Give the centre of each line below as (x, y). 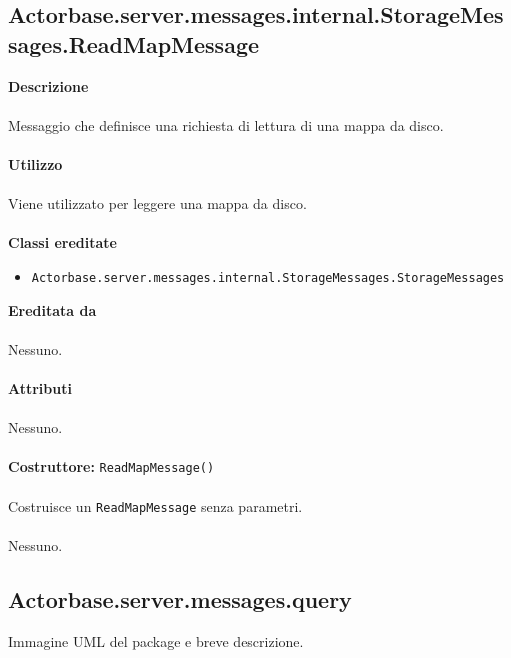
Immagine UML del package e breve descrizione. (156, 640)
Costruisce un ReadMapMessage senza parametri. (155, 505)
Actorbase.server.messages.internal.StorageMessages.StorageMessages (268, 277)
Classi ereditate (62, 242)
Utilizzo (35, 163)
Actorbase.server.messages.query (180, 598)
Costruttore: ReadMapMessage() (111, 466)
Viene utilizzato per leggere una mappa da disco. (157, 203)
